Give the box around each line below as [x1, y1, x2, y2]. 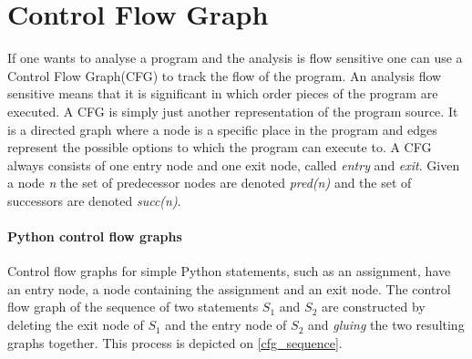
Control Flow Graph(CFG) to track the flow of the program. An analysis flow [7, 66, 442, 85]
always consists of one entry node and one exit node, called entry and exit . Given [7, 155, 460, 174]
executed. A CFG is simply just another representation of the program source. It [7, 101, 458, 120]
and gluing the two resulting [308, 315, 465, 334]
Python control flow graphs [7, 227, 182, 246]
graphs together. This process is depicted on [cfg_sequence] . [7, 333, 343, 352]
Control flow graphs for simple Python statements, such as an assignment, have [7, 262, 451, 281]
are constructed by [321, 297, 426, 316]
